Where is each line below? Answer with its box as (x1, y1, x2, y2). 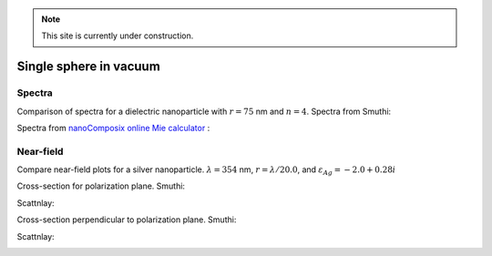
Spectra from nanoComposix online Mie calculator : (16, 122, 210, 133)
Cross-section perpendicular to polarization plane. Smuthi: (16, 214, 237, 225)
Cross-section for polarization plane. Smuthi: (16, 180, 186, 191)
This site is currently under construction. (41, 30, 194, 41)
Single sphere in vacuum (16, 59, 161, 75)
